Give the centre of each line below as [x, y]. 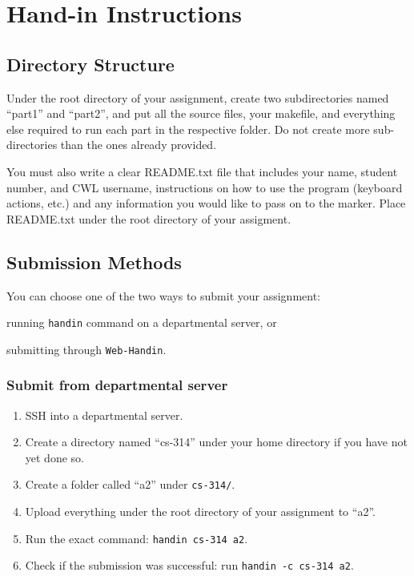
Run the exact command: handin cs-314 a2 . [137, 538]
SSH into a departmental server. [104, 415]
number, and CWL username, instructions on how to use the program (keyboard [205, 187]
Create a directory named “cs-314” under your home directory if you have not [216, 442]
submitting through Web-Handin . [86, 349]
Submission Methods [94, 262]
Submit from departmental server [117, 385]
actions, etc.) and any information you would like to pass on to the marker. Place [206, 203]
